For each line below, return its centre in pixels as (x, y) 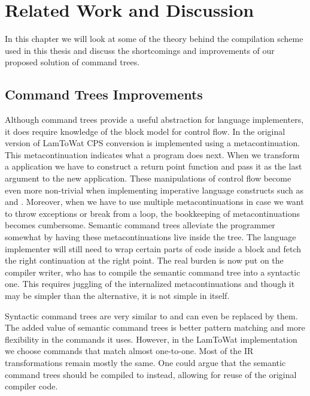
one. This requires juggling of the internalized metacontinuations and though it (150, 284)
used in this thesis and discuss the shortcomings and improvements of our (140, 50)
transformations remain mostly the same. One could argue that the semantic (145, 362)
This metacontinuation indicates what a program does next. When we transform (152, 154)
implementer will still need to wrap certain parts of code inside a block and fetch (153, 248)
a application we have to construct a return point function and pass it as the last (154, 166)
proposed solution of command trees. (72, 62)
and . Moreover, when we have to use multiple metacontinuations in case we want (154, 202)
